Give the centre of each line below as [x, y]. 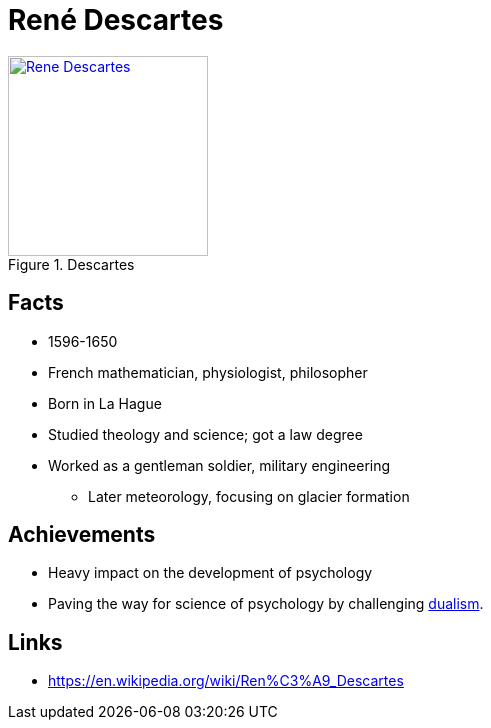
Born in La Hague [105, 403]
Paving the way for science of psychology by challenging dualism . [266, 604]
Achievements [82, 535]
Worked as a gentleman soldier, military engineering [219, 465]
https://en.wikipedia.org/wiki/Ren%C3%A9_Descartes [226, 681]
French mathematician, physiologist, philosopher [208, 372]
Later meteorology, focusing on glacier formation [249, 496]
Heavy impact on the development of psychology [210, 573]
